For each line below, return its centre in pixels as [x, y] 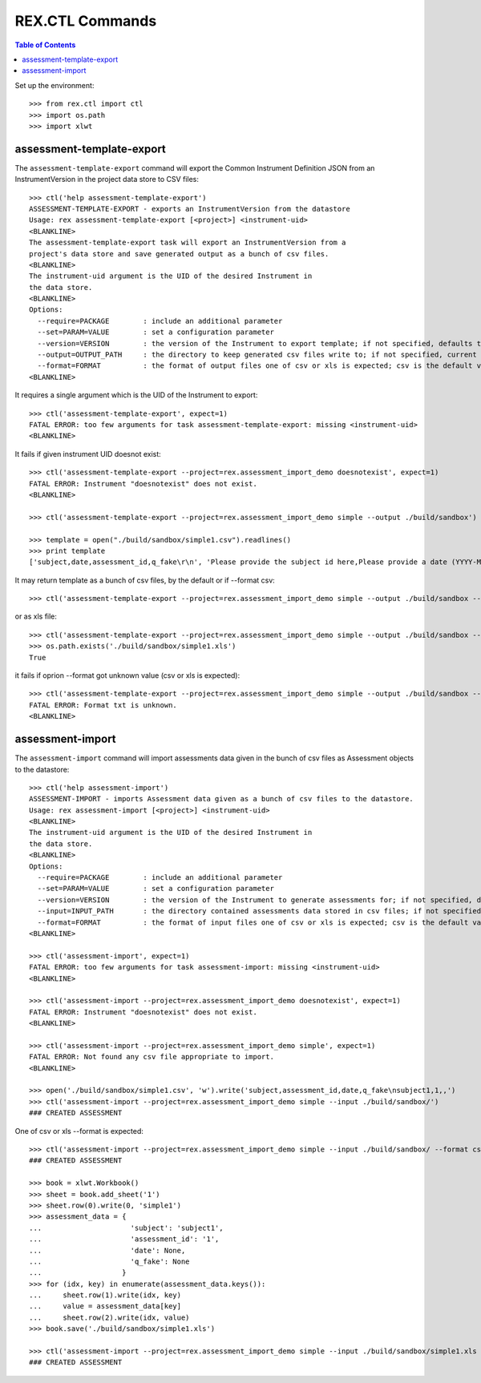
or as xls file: [36, 616]
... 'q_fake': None [109, 1261]
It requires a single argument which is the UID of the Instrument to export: [136, 395]
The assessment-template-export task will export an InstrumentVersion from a [188, 243]
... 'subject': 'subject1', [126, 1228]
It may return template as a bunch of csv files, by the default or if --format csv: [145, 580]
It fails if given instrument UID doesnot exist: [88, 454]
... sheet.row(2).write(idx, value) [109, 1317]
